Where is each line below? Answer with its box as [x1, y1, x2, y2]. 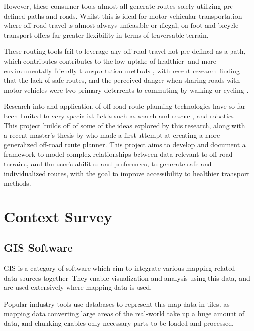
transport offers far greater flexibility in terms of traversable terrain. [4, 29, 208, 40]
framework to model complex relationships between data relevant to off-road [4, 149, 233, 159]
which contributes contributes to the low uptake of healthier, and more [4, 55, 216, 66]
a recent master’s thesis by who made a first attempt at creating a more [4, 130, 220, 140]
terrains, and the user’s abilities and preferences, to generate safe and [4, 158, 212, 168]
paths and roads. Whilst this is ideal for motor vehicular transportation [27, 10, 242, 21]
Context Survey [4, 206, 112, 226]
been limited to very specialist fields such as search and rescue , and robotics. [4, 110, 236, 120]
